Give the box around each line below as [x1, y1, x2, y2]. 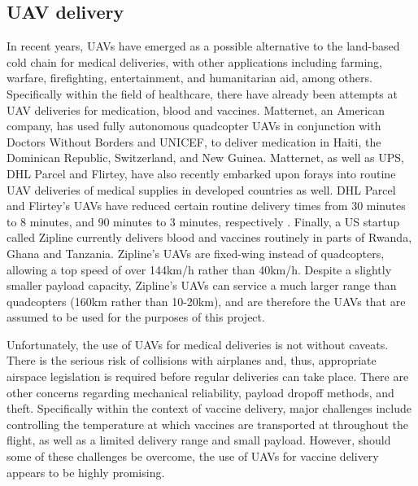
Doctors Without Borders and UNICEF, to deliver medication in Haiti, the [7, 133, 381, 150]
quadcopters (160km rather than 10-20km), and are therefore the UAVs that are [7, 292, 406, 309]
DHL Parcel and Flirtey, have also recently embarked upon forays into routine [7, 164, 396, 182]
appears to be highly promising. [7, 463, 165, 480]
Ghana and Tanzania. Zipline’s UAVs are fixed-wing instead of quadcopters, [7, 244, 385, 261]
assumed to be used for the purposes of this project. [7, 309, 265, 326]
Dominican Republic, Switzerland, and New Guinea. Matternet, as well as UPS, [7, 149, 404, 166]
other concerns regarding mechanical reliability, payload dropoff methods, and [7, 383, 394, 401]
